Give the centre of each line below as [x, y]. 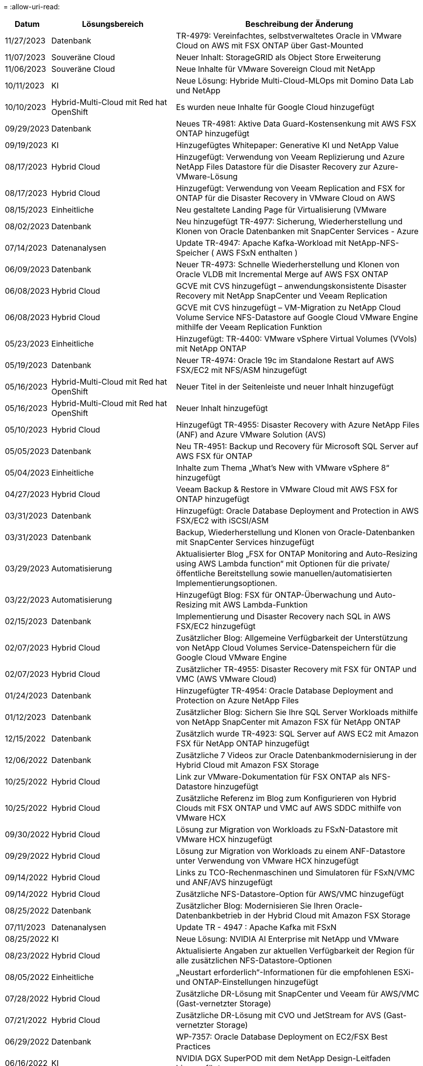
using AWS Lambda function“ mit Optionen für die [268, 564]
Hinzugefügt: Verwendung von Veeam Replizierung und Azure [290, 157]
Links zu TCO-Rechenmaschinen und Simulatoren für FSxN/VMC [296, 872]
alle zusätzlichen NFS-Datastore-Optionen [254, 960]
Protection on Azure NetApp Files [238, 700]
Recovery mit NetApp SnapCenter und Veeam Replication [282, 296]
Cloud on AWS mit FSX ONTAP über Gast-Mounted [270, 45]
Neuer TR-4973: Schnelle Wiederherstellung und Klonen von [288, 264]
